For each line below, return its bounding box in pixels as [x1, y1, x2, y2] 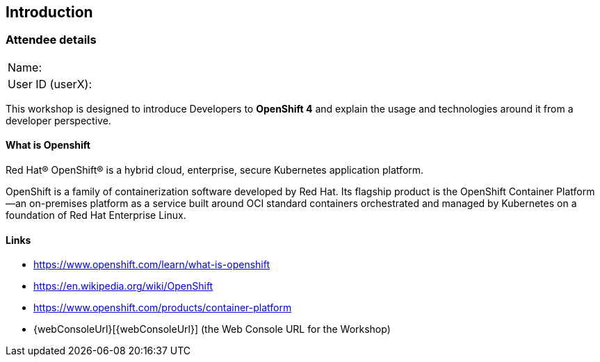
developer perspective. [6, 114, 111, 126]
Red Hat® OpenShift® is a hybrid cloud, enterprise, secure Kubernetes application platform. [6, 164, 424, 176]
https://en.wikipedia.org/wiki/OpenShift [33, 280, 213, 293]
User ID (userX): [8, 76, 92, 91]
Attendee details [6, 33, 97, 47]
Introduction [6, 3, 93, 21]
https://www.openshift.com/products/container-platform [33, 302, 292, 314]
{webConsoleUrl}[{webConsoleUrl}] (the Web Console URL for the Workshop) [33, 323, 391, 336]
